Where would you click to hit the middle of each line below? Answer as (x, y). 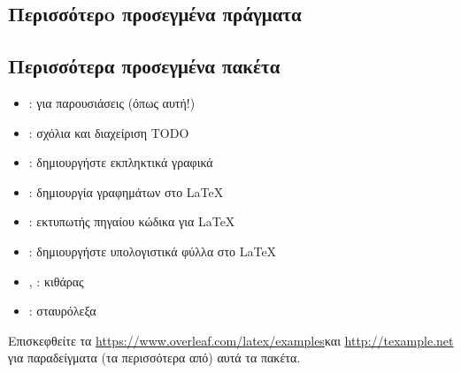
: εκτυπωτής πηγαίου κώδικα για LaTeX (132, 221)
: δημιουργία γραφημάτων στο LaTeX (126, 191)
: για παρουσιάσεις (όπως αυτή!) (112, 102)
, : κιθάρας (56, 281)
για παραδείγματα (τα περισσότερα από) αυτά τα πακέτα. (154, 358)
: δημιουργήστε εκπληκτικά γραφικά (121, 162)
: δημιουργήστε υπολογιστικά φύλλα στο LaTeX (153, 251)
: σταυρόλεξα (62, 311)
